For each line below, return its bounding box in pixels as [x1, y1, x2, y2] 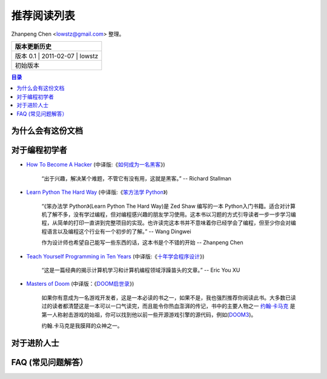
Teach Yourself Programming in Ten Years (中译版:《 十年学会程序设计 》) [26, 252, 205, 260]
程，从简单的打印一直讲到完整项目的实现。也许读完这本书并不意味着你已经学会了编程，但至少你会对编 [41, 219, 296, 226]
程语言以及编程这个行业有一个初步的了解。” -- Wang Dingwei [41, 228, 191, 235]
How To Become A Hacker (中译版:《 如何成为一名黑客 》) [26, 161, 166, 168]
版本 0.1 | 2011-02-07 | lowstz [15, 51, 99, 60]
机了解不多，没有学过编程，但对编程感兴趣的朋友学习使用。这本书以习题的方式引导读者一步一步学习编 [41, 211, 296, 218]
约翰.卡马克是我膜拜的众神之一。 [41, 321, 124, 329]
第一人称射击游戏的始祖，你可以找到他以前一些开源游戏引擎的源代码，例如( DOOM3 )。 [41, 311, 257, 318]
